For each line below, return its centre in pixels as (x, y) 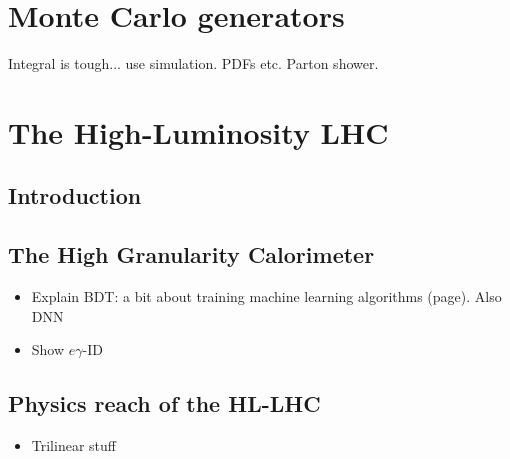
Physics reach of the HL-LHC (164, 403)
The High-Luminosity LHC (198, 131)
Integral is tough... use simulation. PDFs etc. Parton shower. (193, 63)
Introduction (75, 195)
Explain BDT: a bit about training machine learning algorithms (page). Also (266, 296)
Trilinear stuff (73, 445)
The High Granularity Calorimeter (191, 254)
